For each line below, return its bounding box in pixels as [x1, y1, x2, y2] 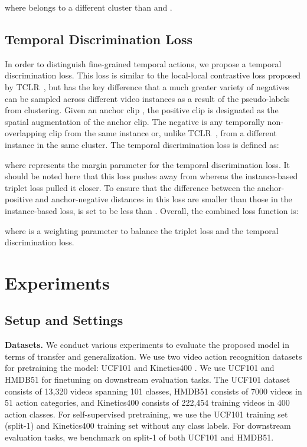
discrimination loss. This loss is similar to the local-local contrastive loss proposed [5, 69, 301, 81]
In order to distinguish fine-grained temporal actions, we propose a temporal [5, 57, 282, 70]
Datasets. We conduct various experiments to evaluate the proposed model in [5, 338, 289, 351]
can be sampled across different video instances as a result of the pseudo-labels [5, 92, 290, 104]
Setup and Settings [5, 311, 123, 329]
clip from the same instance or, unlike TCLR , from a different [49, 127, 277, 139]
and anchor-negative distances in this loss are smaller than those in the [35, 193, 292, 205]
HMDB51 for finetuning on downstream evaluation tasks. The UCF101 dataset [5, 373, 290, 386]
